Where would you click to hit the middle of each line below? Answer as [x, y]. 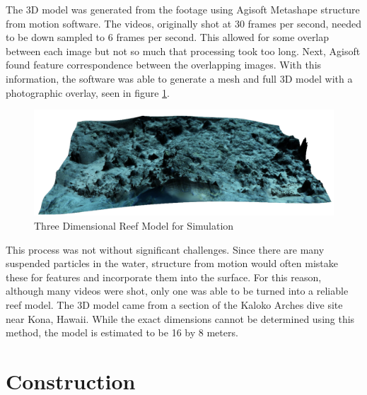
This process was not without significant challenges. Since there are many [165, 249]
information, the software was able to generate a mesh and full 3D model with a [179, 78]
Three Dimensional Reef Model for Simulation [134, 226]
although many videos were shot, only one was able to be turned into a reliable [177, 291]
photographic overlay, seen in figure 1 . [88, 92]
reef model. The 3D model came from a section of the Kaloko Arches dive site [174, 305]
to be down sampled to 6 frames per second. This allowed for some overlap [168, 37]
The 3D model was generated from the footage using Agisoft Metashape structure [183, 9]
